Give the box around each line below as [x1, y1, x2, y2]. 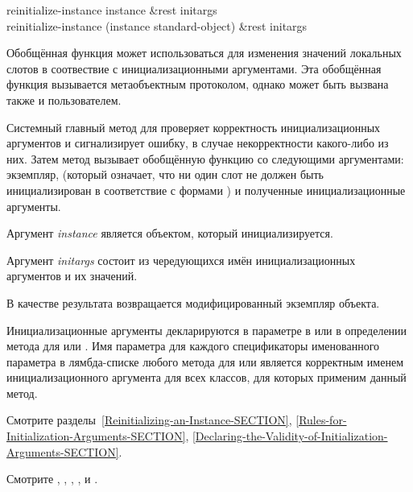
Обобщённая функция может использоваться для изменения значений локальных [6, 44, 402, 61]
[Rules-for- [295, 411, 347, 428]
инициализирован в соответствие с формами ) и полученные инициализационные [6, 181, 406, 198]
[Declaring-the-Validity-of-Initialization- [192, 428, 388, 444]
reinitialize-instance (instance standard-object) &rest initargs [6, 17, 308, 34]
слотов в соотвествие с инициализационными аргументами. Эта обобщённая [6, 60, 382, 76]
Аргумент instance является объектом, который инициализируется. [6, 225, 333, 242]
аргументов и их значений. [6, 267, 138, 284]
